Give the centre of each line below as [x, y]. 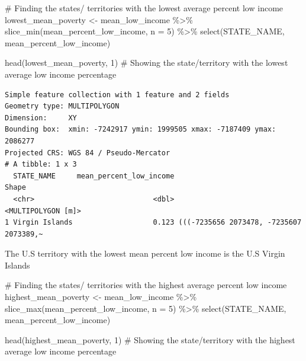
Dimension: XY [41, 118]
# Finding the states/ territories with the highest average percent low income [146, 285]
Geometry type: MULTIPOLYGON [62, 106]
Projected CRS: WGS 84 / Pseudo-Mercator [88, 153]
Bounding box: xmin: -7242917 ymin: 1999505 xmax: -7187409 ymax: [141, 130]
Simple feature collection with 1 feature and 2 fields [117, 95]
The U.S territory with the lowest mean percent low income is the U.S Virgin [145, 253]
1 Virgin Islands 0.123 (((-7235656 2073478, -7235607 [153, 223]
